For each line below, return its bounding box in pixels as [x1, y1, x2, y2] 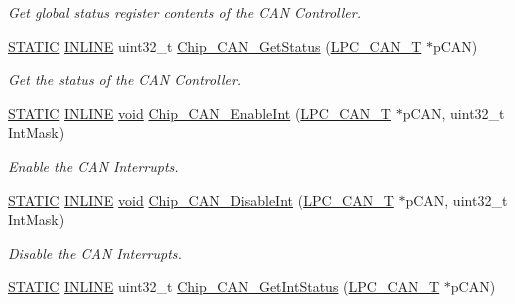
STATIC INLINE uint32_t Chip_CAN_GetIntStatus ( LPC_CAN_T [8, 276, 440, 297]
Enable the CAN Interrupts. [8, 155, 179, 176]
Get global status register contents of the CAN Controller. [8, 2, 361, 22]
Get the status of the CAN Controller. [8, 69, 242, 90]
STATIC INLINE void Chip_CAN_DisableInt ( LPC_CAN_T [8, 189, 394, 210]
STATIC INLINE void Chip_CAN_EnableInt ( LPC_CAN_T [8, 102, 391, 123]
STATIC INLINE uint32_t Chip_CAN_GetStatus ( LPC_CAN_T [8, 35, 422, 56]
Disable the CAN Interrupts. [8, 242, 182, 263]
